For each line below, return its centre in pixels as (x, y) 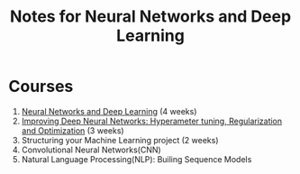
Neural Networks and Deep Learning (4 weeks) (109, 111)
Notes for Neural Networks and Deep (150, 17)
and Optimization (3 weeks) (73, 130)
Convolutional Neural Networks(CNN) (91, 150)
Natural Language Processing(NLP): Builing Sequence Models (136, 159)
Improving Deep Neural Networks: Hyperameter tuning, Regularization (152, 121)
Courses (41, 87)
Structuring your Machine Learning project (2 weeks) (120, 140)
